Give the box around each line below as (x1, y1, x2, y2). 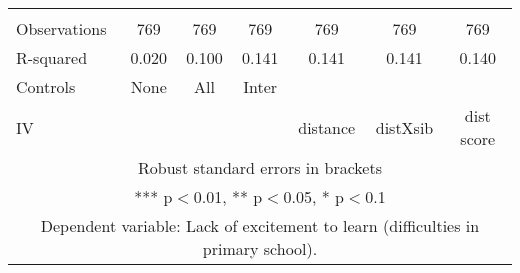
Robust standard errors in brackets (138, 156, 382, 179)
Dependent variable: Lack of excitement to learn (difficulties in (40, 214, 480, 237)
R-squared (16, 46, 88, 69)
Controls (16, 75, 76, 98)
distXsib (375, 115, 434, 139)
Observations (16, 17, 107, 40)
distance (298, 115, 356, 139)
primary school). (202, 237, 318, 260)
